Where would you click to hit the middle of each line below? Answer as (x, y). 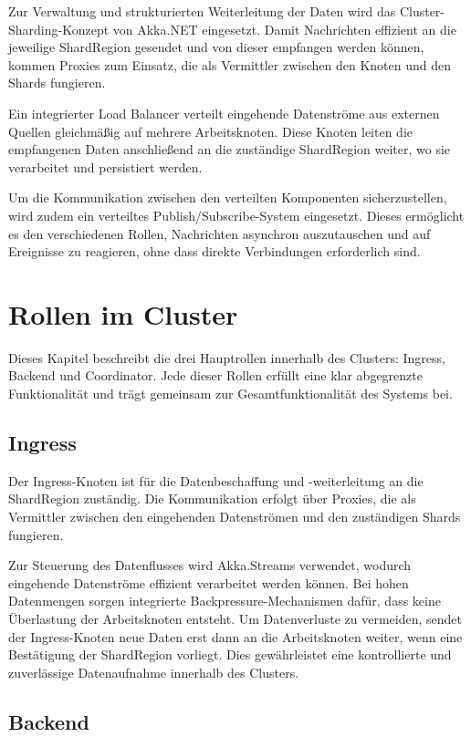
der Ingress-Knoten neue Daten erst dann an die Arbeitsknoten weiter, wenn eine (235, 636)
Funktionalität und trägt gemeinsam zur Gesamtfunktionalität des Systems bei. (230, 394)
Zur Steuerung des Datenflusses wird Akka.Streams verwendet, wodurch (210, 565)
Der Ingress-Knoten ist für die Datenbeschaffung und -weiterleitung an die (216, 480)
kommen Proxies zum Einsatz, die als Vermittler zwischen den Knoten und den (230, 64)
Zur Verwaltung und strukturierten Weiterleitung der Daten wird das (202, 11)
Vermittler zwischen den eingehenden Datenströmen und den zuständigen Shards (235, 517)
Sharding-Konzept (59, 29)
